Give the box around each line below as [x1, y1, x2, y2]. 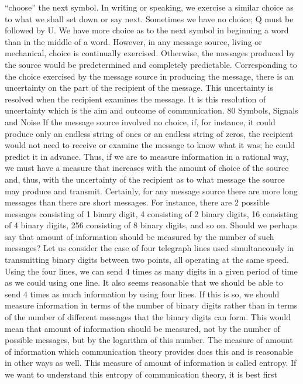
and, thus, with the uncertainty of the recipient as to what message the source [5, 173, 285, 185]
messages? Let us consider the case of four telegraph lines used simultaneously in [5, 242, 294, 254]
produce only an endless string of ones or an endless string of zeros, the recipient [5, 127, 294, 139]
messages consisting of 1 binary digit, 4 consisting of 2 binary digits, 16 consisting [5, 207, 298, 220]
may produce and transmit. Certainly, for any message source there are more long [5, 184, 298, 197]
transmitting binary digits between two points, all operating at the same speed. [5, 253, 289, 266]
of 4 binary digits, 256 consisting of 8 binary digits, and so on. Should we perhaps [5, 219, 298, 231]
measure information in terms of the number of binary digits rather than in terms [5, 299, 298, 311]
